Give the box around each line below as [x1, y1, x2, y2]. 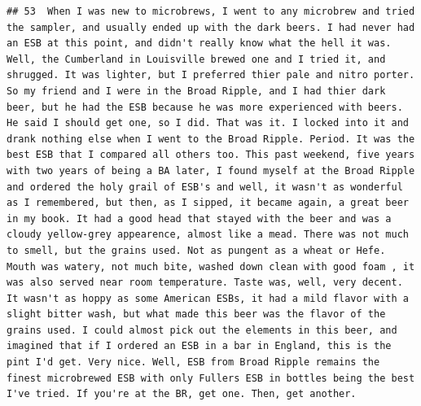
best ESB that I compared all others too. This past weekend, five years [7, 149, 415, 161]
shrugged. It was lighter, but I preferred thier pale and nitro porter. [7, 69, 415, 81]
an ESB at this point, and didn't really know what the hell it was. [7, 37, 392, 50]
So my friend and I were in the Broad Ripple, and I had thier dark [7, 85, 386, 97]
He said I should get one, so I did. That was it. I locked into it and [7, 117, 409, 129]
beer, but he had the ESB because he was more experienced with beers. [7, 101, 403, 113]
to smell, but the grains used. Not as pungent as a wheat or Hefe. [7, 244, 386, 256]
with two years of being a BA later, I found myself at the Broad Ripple [7, 164, 415, 177]
